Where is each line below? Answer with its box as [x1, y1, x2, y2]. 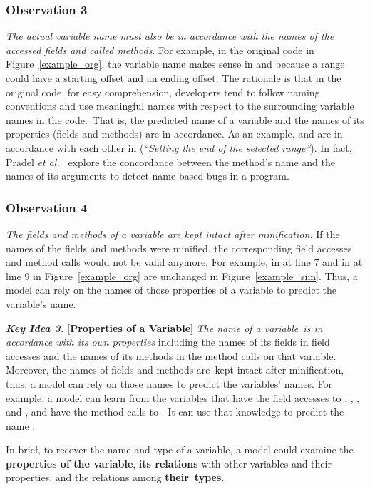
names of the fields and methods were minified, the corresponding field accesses [6, 240, 352, 255]
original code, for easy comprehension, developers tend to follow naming [6, 84, 320, 99]
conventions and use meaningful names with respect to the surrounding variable [6, 98, 354, 113]
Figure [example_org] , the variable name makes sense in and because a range [6, 56, 345, 71]
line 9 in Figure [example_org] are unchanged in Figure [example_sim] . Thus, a [6, 268, 358, 283]
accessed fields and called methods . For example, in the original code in [6, 42, 314, 57]
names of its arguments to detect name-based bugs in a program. [6, 168, 289, 183]
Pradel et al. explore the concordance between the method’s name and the [6, 154, 336, 169]
